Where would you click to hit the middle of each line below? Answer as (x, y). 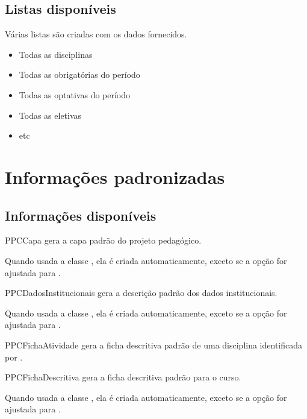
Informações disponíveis (81, 215)
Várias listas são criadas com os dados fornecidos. (96, 34)
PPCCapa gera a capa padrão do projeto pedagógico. (103, 240)
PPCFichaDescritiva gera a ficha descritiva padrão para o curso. (123, 377)
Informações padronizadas (115, 176)
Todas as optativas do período (75, 94)
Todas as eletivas (50, 115)
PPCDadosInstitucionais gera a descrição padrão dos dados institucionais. (141, 293)
